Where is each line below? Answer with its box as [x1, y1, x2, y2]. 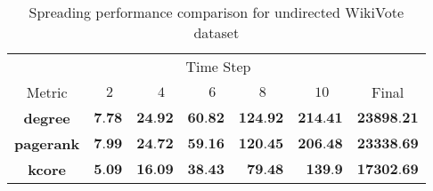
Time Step [185, 56, 251, 76]
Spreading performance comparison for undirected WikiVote [29, 2, 404, 22]
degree [23, 107, 70, 128]
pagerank [14, 133, 80, 154]
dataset [193, 22, 240, 43]
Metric [26, 82, 68, 102]
